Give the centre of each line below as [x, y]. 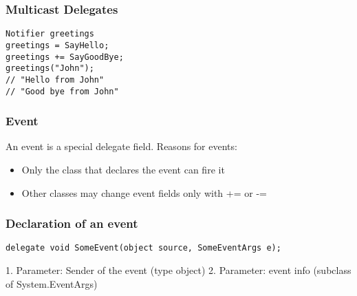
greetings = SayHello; [57, 45]
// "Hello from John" [55, 80]
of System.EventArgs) [52, 283]
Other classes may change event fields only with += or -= [144, 192]
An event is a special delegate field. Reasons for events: [121, 146]
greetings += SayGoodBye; [65, 57]
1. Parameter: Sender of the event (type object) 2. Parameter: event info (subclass [178, 270]
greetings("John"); [50, 68]
